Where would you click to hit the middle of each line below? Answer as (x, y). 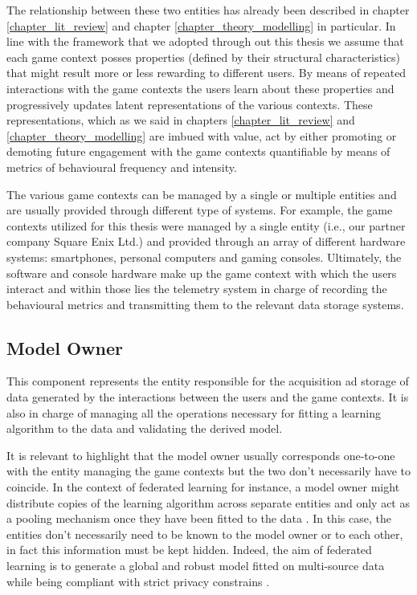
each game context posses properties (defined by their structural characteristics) (203, 57)
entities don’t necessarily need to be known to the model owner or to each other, (205, 534)
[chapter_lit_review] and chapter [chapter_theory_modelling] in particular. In (201, 25)
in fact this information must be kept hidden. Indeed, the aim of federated (189, 550)
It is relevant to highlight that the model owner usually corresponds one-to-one (201, 455)
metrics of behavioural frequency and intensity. (122, 167)
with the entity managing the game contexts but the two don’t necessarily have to (209, 471)
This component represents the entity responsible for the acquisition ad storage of (208, 381)
